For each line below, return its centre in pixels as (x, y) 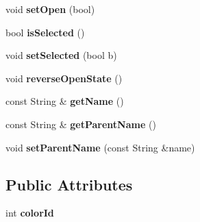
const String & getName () (65, 101)
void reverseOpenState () (64, 78)
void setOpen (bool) (50, 9)
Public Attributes (69, 184)
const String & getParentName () (81, 124)
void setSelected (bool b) (61, 55)
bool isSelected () (45, 32)
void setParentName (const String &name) (100, 147)
